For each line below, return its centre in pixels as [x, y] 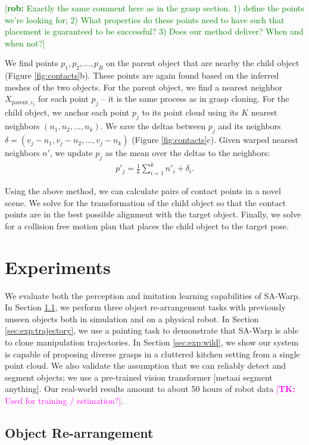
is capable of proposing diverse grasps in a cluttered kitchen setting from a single [152, 354]
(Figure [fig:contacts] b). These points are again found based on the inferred [142, 75]
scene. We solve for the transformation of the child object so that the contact [146, 202]
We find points [32, 63]
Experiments [58, 267]
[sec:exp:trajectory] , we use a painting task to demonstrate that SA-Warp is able [152, 330]
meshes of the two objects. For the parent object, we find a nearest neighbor [144, 87]
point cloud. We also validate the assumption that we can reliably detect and [145, 365]
